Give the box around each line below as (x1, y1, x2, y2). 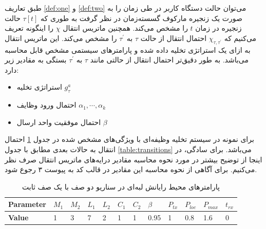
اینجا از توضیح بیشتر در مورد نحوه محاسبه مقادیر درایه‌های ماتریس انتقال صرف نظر (5, 154, 262, 164)
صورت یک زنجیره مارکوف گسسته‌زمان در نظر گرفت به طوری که (41, 12, 242, 23)
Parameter (8, 199, 46, 210)
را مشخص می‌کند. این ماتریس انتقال (5, 32, 117, 43)
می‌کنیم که (224, 32, 257, 43)
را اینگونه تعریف (5, 23, 54, 33)
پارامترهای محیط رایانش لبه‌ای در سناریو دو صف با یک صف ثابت (22, 181, 220, 192)
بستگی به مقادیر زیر (5, 54, 67, 65)
